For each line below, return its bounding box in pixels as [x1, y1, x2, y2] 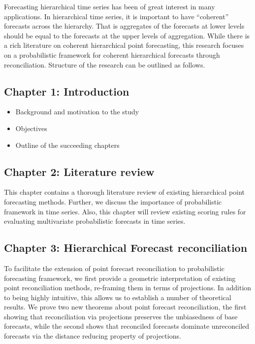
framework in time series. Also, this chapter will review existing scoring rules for [4, 206, 246, 216]
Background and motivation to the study [15, 106, 139, 117]
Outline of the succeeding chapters [15, 139, 120, 150]
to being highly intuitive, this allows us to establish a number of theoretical [4, 292, 231, 302]
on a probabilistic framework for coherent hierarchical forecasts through [4, 49, 220, 60]
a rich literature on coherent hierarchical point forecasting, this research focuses [4, 40, 244, 50]
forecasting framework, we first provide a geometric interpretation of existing [4, 273, 236, 283]
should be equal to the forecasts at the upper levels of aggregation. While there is [4, 30, 250, 40]
